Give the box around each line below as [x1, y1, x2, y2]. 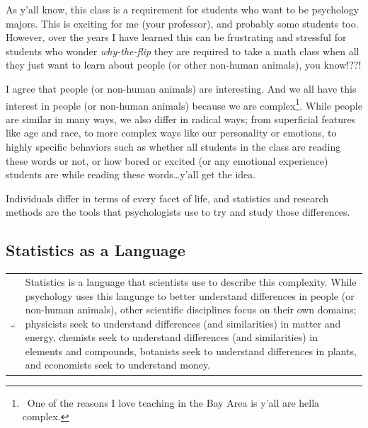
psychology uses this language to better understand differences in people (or [25, 288, 355, 303]
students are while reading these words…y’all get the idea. [6, 167, 256, 182]
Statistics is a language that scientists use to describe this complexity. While [25, 274, 357, 289]
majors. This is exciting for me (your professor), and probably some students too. [6, 16, 359, 30]
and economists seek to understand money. [25, 357, 210, 372]
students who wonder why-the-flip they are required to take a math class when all [6, 43, 360, 58]
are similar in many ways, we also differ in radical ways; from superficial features [6, 111, 356, 126]
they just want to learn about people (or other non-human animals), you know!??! [6, 57, 362, 72]
